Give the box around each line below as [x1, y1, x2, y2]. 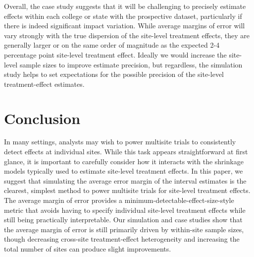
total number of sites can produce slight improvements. [4, 244, 171, 254]
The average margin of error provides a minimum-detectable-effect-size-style [4, 195, 234, 205]
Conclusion [4, 108, 81, 128]
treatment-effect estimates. [4, 78, 85, 89]
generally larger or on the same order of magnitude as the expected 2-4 [4, 40, 220, 50]
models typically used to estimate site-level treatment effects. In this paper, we [4, 166, 243, 176]
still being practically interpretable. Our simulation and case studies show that [4, 214, 243, 225]
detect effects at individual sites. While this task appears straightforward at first [4, 146, 248, 157]
